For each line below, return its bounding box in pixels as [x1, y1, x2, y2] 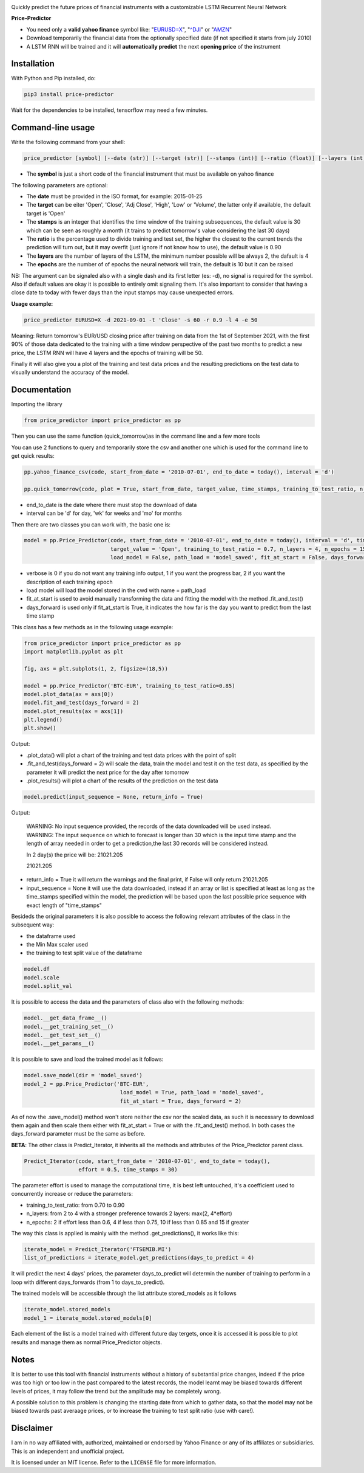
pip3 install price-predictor [24, 91, 114, 98]
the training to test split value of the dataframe [26, 949, 143, 957]
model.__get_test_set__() [24, 1031, 101, 1038]
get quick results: [11, 452, 55, 459]
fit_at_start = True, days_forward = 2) [120, 1097, 242, 1105]
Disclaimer [11, 1423, 53, 1433]
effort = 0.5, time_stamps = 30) [78, 1166, 178, 1173]
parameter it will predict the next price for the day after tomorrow [26, 768, 189, 776]
